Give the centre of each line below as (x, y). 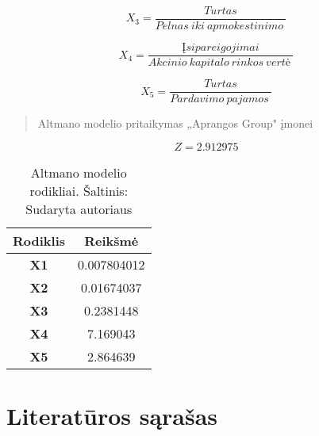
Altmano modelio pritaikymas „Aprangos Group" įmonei (175, 123)
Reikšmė (111, 240)
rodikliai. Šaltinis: (79, 190)
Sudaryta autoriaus (79, 208)
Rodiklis (39, 240)
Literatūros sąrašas (112, 415)
